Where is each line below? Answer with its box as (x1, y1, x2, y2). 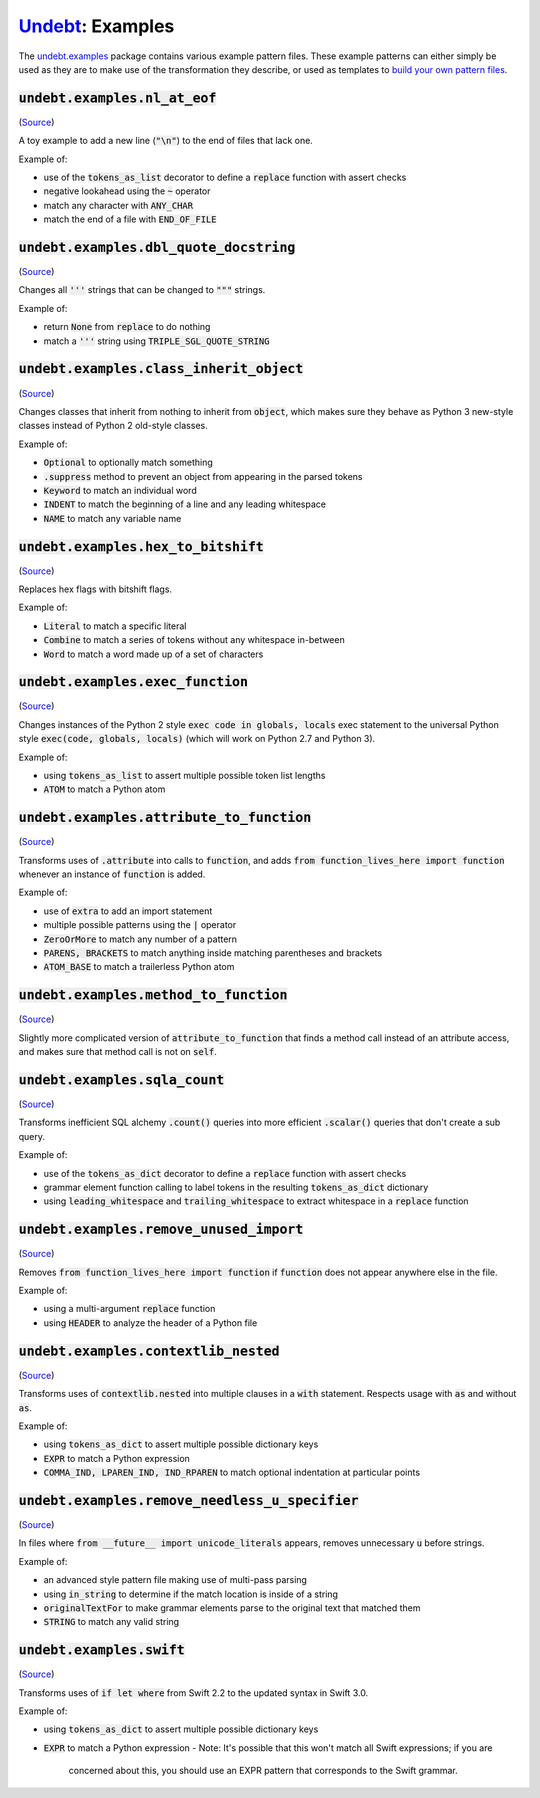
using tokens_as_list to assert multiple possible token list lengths (43, 770, 326, 782)
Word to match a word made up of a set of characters (43, 648, 264, 660)
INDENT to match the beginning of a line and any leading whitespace (43, 498, 327, 510)
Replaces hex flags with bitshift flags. (18, 583, 173, 595)
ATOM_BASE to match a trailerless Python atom (43, 961, 235, 973)
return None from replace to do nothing (43, 321, 211, 333)
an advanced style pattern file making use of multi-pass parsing (43, 1574, 307, 1586)
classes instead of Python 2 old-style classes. (18, 420, 209, 432)
